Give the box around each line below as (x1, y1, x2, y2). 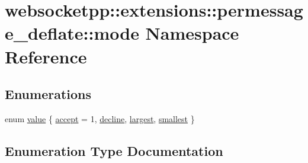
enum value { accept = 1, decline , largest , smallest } (5, 112, 195, 124)
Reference (5, 44, 87, 68)
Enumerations (5, 85, 92, 103)
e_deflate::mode (5, 21, 139, 45)
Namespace (145, 21, 239, 45)
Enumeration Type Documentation (5, 141, 223, 159)
